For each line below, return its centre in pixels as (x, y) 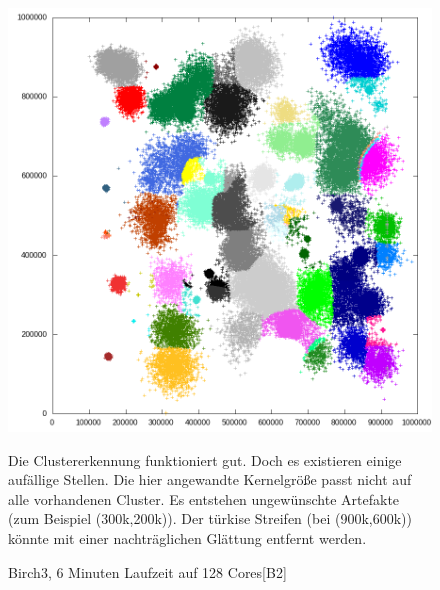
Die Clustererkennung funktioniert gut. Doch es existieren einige (205, 459)
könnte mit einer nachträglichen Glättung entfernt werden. (187, 537)
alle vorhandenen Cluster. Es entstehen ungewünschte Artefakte (204, 498)
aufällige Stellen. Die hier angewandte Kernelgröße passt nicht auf (210, 479)
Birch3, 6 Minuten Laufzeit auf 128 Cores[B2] (147, 571)
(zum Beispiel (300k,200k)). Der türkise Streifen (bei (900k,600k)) (210, 518)
